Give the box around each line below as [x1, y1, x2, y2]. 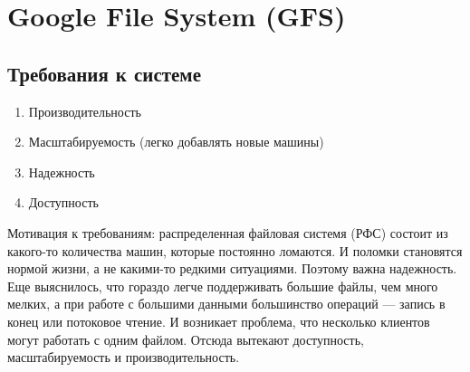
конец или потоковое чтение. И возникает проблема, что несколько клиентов [7, 311, 430, 330]
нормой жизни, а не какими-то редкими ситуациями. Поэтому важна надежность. [7, 259, 457, 278]
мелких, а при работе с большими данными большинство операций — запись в [7, 294, 446, 313]
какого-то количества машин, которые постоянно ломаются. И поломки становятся [7, 241, 463, 260]
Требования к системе [7, 59, 201, 87]
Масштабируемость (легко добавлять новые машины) [28, 132, 324, 151]
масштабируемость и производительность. [7, 348, 240, 367]
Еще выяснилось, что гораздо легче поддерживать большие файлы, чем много [7, 276, 438, 295]
